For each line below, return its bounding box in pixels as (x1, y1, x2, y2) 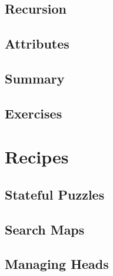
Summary (5, 69, 65, 87)
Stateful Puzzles (5, 185, 105, 203)
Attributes (5, 34, 69, 53)
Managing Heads (5, 255, 109, 273)
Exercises (5, 104, 62, 122)
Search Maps (5, 220, 85, 238)
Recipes (5, 145, 69, 169)
